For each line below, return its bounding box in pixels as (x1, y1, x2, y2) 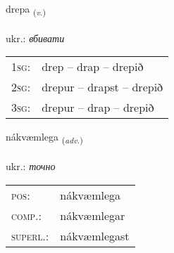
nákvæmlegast (60, 227, 130, 244)
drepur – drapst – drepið (42, 79, 163, 96)
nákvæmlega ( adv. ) (6, 129, 83, 146)
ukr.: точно (6, 159, 56, 174)
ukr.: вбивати (6, 30, 65, 45)
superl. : (11, 227, 49, 244)
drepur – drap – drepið (42, 99, 154, 116)
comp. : (11, 207, 42, 223)
